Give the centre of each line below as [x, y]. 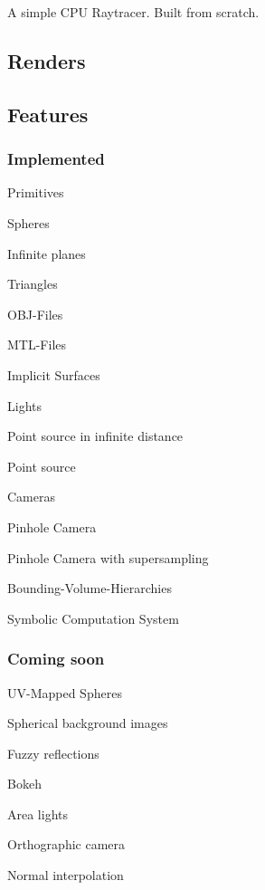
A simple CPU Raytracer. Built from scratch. [133, 12]
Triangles [33, 284]
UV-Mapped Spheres [65, 692]
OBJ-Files [35, 314]
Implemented [56, 159]
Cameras [31, 497]
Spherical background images [88, 723]
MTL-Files [37, 345]
